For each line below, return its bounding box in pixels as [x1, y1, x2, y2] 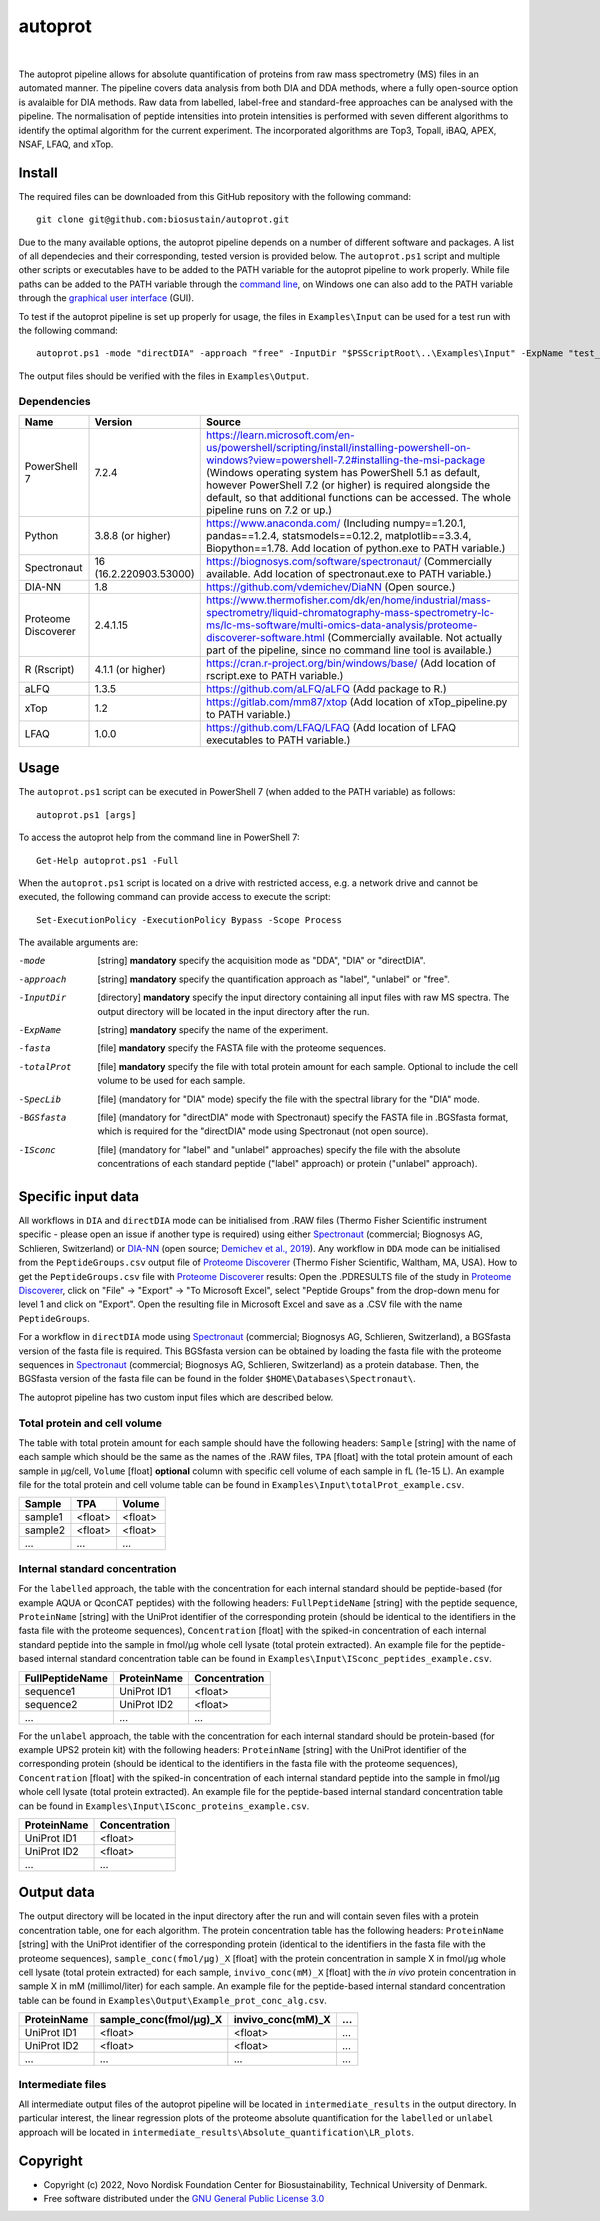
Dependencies [18, 395, 92, 409]
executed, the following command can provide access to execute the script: [18, 891, 331, 903]
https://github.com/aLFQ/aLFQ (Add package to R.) [205, 681, 447, 695]
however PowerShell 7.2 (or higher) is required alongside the [205, 478, 491, 492]
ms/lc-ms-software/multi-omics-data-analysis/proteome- [205, 618, 478, 632]
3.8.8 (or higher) [94, 528, 172, 542]
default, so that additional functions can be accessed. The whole [205, 490, 512, 504]
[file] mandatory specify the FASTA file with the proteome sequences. [97, 1042, 387, 1054]
